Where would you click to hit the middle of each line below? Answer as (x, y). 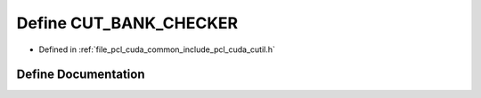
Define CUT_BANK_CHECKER (127, 23)
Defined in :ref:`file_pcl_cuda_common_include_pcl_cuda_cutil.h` (157, 49)
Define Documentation (81, 75)
